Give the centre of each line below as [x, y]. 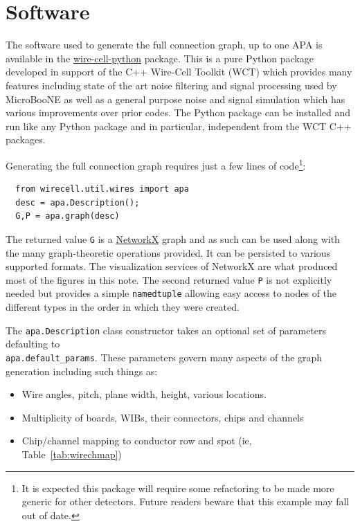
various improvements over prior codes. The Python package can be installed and [178, 112]
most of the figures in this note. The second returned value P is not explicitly [169, 279]
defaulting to [33, 344]
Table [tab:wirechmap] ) [72, 454]
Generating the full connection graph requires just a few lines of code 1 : [156, 164]
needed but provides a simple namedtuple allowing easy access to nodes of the [171, 293]
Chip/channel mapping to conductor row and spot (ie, [137, 441]
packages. [26, 139]
